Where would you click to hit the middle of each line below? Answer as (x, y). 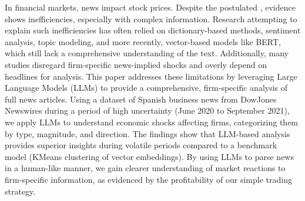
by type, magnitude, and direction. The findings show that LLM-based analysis (148, 133)
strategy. (20, 191)
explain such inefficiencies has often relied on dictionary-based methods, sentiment (153, 30)
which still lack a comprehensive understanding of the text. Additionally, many (147, 53)
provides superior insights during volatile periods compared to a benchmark (141, 145)
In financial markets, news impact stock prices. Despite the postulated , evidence (150, 7)
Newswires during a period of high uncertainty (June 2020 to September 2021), (147, 110)
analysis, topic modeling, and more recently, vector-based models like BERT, (143, 41)
